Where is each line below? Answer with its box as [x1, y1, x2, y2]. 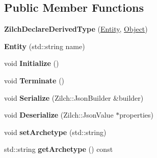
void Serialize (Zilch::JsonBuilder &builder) [4, 92, 144, 103]
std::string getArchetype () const [4, 144, 113, 154]
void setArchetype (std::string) [4, 126, 107, 137]
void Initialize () [4, 58, 59, 69]
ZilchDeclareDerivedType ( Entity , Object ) [4, 24, 148, 34]
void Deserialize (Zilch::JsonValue [4, 109, 114, 120]
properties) [119, 109, 153, 120]
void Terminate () [4, 75, 65, 85]
